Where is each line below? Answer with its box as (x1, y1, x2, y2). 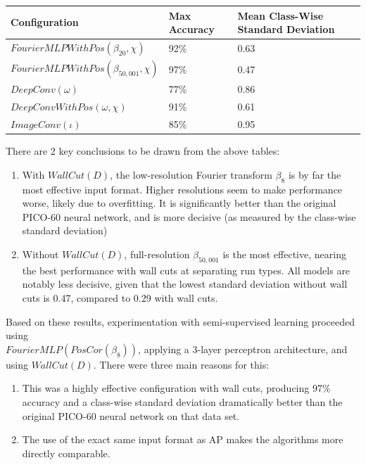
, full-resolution (124, 246, 190, 261)
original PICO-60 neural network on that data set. (22, 408, 240, 423)
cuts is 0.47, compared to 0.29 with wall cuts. (22, 290, 218, 305)
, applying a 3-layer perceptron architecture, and (138, 341, 348, 356)
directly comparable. (22, 445, 111, 460)
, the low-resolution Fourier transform (110, 167, 272, 181)
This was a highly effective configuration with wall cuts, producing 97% (22, 381, 331, 395)
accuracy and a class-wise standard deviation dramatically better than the (22, 394, 343, 409)
